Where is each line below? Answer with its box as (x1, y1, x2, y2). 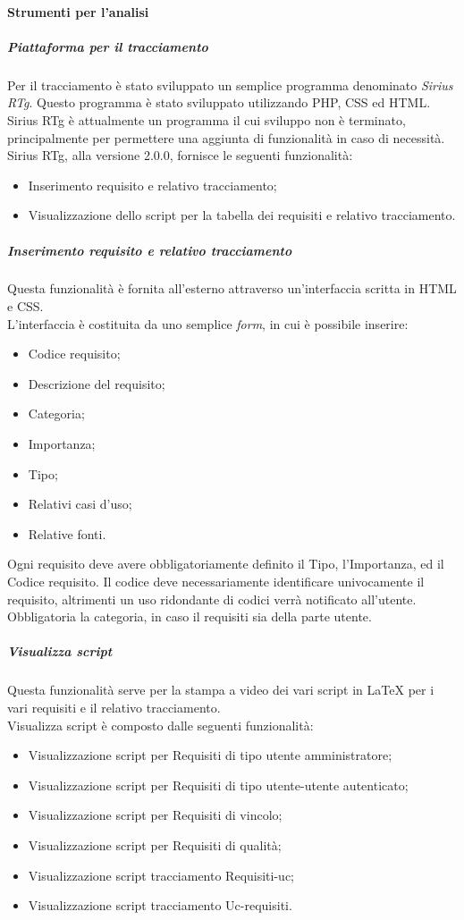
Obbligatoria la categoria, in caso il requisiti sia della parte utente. (7, 607, 372, 626)
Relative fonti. (28, 524, 106, 543)
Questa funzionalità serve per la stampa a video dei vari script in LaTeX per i (7, 680, 434, 699)
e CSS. (7, 297, 44, 316)
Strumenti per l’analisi (7, 2, 149, 21)
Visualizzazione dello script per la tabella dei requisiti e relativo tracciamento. (28, 206, 456, 224)
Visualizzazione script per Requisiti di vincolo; (28, 806, 283, 824)
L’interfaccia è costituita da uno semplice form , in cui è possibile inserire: (7, 314, 409, 333)
